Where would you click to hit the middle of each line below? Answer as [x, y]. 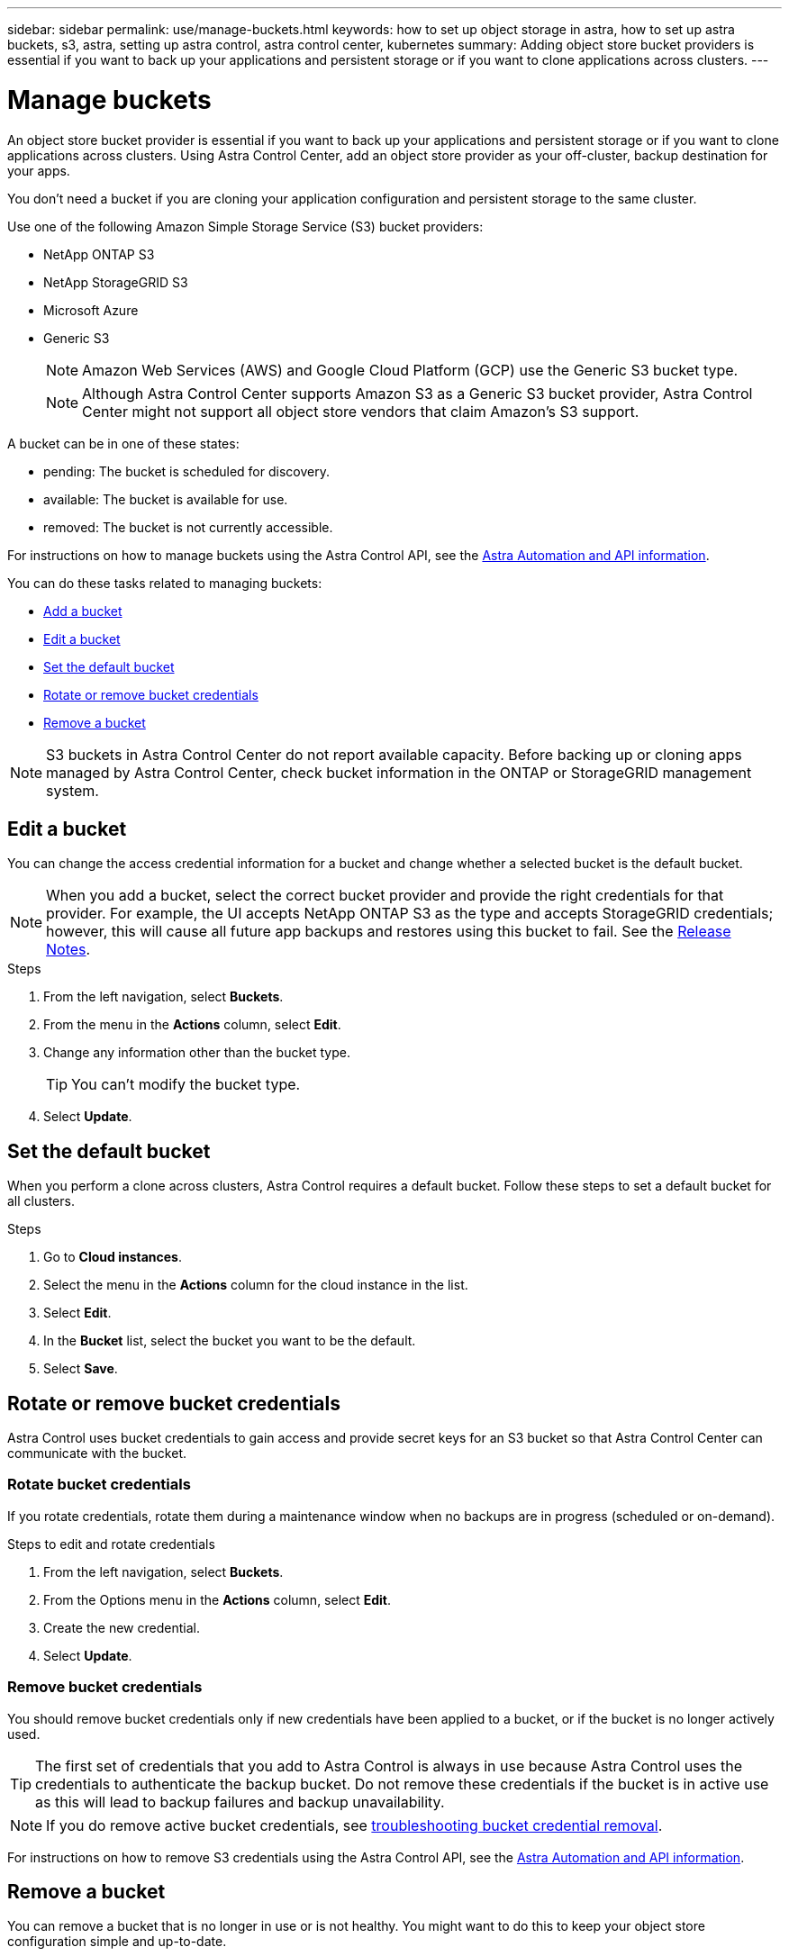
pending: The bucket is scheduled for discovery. [186, 471]
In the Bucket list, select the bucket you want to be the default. [230, 1341]
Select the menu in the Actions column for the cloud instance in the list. [256, 1285]
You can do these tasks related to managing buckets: [165, 583]
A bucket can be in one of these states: [123, 443]
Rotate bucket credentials [99, 1485]
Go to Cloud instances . [113, 1257]
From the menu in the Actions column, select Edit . [192, 1025]
